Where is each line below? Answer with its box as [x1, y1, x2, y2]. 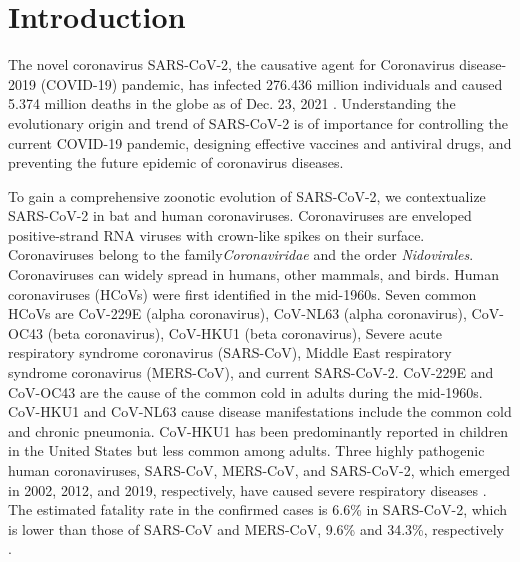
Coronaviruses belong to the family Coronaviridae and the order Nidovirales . [8, 244, 474, 265]
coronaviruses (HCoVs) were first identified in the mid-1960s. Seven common [8, 283, 477, 304]
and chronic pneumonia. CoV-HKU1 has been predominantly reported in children [8, 420, 509, 441]
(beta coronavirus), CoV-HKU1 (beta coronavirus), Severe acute [47, 322, 442, 343]
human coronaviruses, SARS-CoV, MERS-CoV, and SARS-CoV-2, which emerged [8, 460, 510, 480]
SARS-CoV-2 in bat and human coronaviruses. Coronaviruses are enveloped [8, 205, 472, 226]
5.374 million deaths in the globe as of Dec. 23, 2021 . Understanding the [8, 93, 456, 114]
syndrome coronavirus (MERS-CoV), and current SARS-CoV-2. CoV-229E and [8, 362, 494, 383]
